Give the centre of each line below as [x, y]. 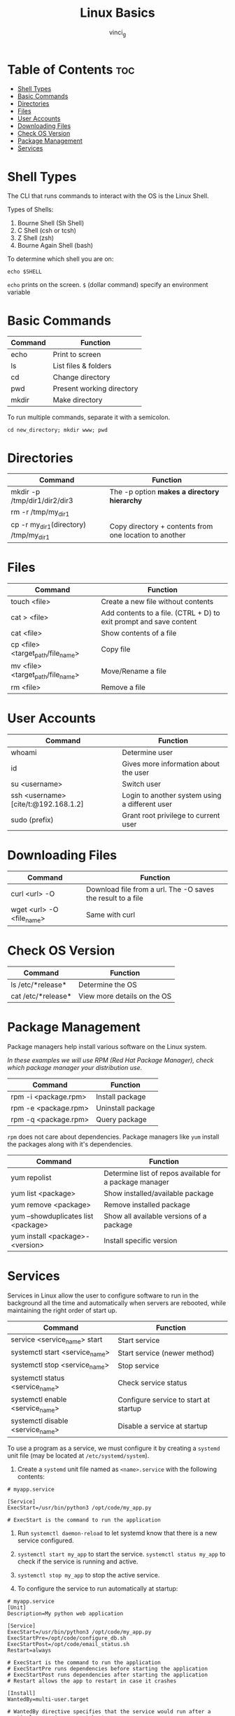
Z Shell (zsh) [36, 238]
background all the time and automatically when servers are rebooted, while [117, 1303]
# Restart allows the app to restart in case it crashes [92, 1681]
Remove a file [123, 687]
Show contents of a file [139, 633]
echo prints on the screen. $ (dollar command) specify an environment [108, 285]
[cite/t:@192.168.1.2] [47, 804]
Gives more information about [171, 764]
